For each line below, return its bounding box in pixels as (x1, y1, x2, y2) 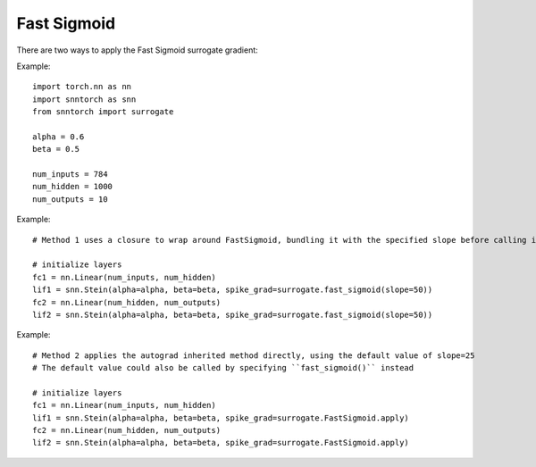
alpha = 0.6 (32, 131, 85, 142)
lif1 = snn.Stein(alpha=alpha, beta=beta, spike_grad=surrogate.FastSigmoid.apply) (32, 413, 410, 423)
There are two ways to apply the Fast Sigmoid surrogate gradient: (16, 45, 258, 55)
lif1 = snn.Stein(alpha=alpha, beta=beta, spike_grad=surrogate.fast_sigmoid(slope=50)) (32, 285, 433, 295)
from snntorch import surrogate (32, 107, 174, 117)
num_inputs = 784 (32, 170, 108, 179)
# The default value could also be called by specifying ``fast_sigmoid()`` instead (32, 363, 415, 373)
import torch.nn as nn (32, 81, 132, 92)
